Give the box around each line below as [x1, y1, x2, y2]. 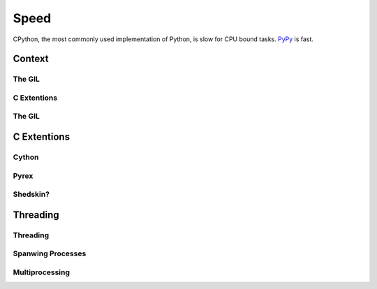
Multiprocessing [13, 267, 70, 277]
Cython [13, 152, 39, 162]
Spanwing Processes [13, 249, 87, 258]
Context [13, 53, 49, 65]
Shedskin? [13, 189, 50, 199]
